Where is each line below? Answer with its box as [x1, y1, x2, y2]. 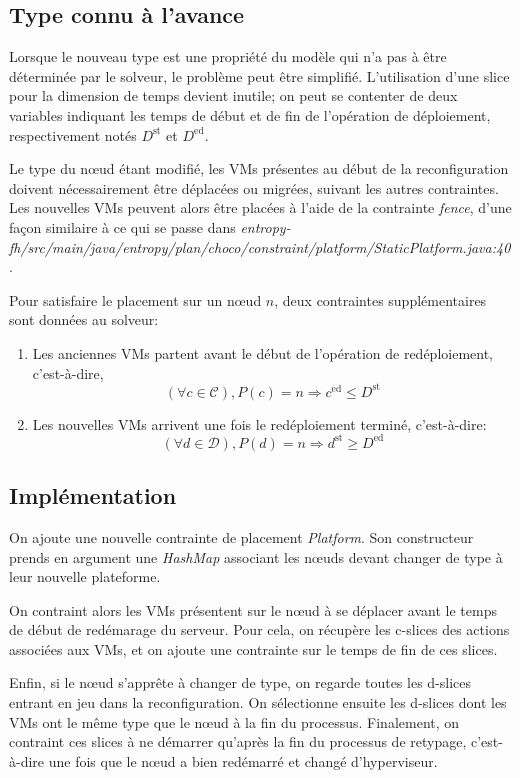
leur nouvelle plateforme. [9, 566, 161, 587]
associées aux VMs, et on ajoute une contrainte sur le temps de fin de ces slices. [9, 638, 498, 659]
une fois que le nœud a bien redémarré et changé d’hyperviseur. [48, 750, 438, 771]
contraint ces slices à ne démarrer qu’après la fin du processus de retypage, [9, 731, 467, 752]
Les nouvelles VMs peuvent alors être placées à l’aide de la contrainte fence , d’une [9, 197, 512, 218]
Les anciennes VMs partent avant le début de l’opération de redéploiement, [32, 342, 493, 363]
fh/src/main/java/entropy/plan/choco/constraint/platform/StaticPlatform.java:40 [9, 236, 511, 257]
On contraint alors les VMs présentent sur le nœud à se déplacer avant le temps [9, 599, 497, 620]
